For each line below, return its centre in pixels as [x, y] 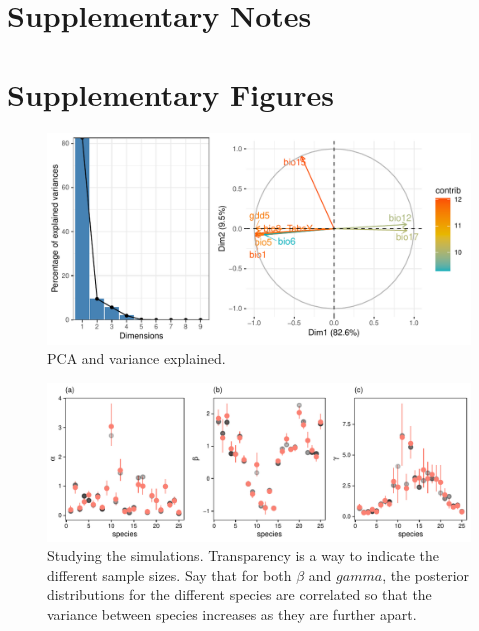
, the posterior [426, 574]
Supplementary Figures [170, 93]
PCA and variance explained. [136, 358]
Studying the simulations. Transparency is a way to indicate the [243, 555]
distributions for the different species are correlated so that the [239, 594]
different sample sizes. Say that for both [169, 574]
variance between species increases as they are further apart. [232, 614]
